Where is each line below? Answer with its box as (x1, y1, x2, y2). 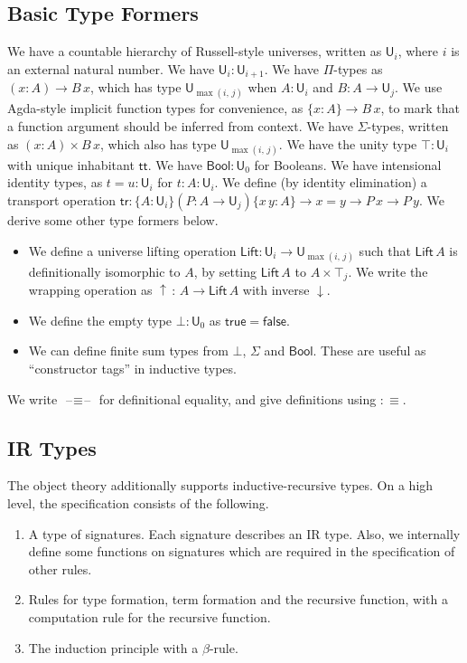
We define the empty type (28, 310, 173, 329)
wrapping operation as (28, 280, 153, 299)
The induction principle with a (28, 638, 199, 657)
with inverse (242, 280, 310, 299)
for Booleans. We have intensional (254, 155, 442, 174)
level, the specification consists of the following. (7, 494, 269, 512)
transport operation (7, 191, 117, 209)
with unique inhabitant (7, 155, 135, 174)
